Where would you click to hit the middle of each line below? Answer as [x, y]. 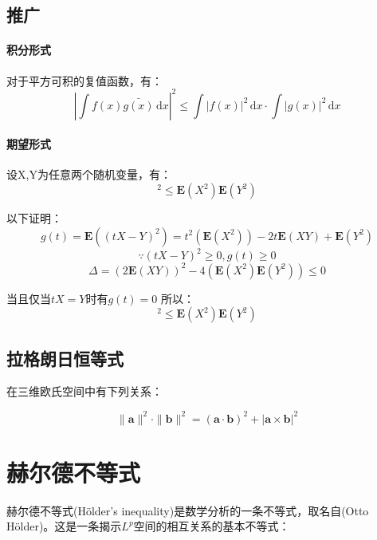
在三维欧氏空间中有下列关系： [84, 391]
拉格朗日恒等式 [65, 358]
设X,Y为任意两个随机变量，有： [89, 174]
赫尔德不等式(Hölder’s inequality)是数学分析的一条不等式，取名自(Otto [188, 510]
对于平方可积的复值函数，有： [84, 80]
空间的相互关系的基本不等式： [212, 526]
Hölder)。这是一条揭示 [64, 526]
